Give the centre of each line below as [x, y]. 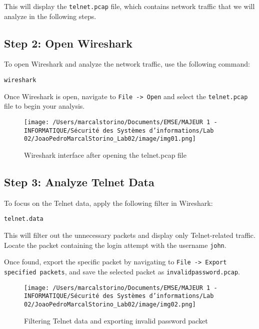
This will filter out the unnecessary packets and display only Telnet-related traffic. [130, 235]
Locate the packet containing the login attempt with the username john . [115, 245]
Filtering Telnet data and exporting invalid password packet [116, 320]
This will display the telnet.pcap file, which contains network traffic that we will [129, 6]
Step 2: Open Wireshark [68, 43]
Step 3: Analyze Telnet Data [79, 182]
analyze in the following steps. [50, 16]
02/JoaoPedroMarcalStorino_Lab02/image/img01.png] [110, 139]
